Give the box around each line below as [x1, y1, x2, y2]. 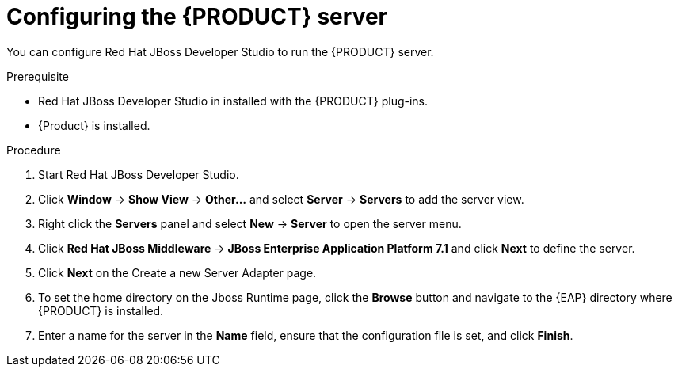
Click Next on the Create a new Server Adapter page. [38, 265, 317, 280]
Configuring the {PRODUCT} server [6, 3, 388, 30]
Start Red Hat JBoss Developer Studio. [38, 167, 239, 181]
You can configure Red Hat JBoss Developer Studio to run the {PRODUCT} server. [6, 44, 434, 59]
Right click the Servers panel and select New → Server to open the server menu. [38, 216, 462, 230]
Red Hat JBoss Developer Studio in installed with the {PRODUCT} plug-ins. [38, 93, 429, 108]
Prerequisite [6, 69, 69, 83]
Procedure [6, 143, 61, 157]
